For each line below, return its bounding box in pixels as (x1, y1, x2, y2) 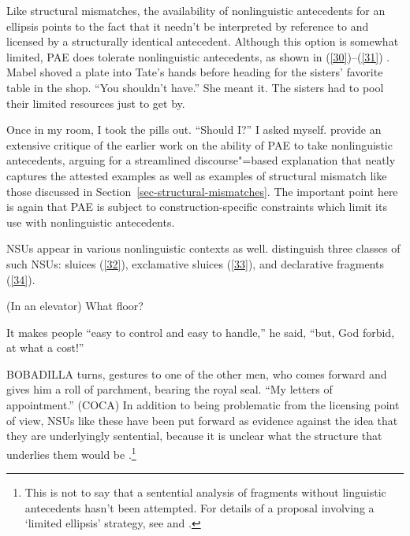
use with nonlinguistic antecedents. (6, 213, 175, 230)
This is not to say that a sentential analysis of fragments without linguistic (24, 484, 386, 501)
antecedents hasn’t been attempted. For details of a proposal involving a (24, 499, 375, 516)
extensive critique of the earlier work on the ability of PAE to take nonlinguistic (6, 136, 393, 153)
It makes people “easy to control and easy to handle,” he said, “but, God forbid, (6, 323, 395, 340)
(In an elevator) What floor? (6, 298, 143, 314)
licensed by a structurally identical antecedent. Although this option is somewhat (6, 33, 399, 50)
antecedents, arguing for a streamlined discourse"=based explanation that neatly (6, 152, 396, 168)
